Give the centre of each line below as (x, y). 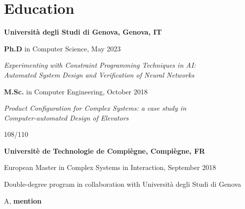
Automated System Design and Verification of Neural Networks (99, 74)
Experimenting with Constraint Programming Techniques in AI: (100, 65)
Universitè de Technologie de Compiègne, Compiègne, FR (105, 150)
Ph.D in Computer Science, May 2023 (62, 48)
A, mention (23, 200)
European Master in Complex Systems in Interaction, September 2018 (110, 167)
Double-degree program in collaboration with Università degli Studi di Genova (123, 184)
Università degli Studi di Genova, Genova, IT (83, 32)
